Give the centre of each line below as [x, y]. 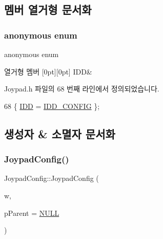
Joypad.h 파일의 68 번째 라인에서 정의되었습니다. [82, 89]
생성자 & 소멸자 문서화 [60, 133]
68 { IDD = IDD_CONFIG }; [52, 106]
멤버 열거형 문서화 [48, 10]
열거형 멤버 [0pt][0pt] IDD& [48, 71]
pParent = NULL [32, 213]
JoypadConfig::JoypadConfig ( [52, 178]
